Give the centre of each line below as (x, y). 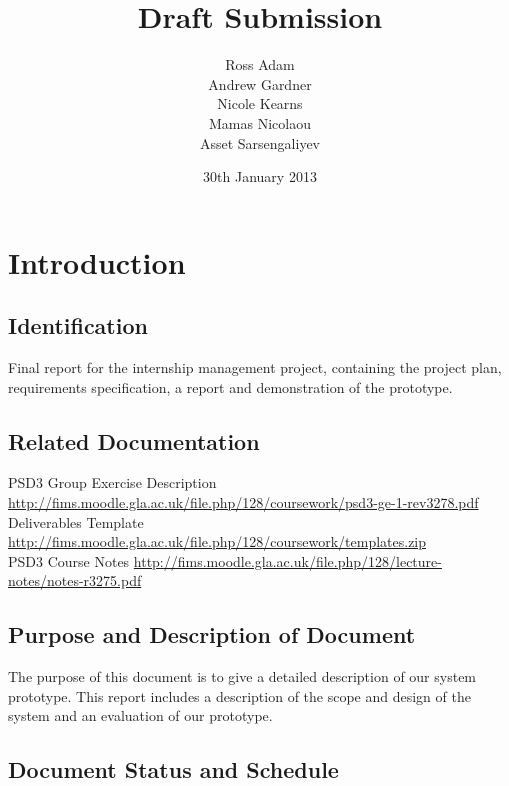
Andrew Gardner (260, 83)
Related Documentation (134, 440)
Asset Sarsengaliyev (260, 142)
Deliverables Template (76, 521)
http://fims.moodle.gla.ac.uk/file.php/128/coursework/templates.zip (217, 541)
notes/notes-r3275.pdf (75, 580)
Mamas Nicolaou (260, 122)
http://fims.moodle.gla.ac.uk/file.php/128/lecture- (287, 560)
